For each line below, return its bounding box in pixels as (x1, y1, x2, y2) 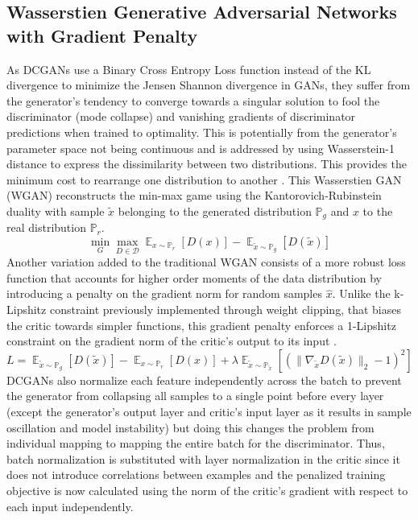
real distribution (6, 219, 86, 236)
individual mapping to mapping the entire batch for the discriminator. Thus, (6, 435, 385, 452)
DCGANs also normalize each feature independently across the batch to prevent (6, 371, 402, 388)
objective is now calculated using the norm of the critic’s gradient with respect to (6, 481, 408, 498)
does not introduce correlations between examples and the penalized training (6, 466, 386, 483)
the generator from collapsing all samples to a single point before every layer (6, 387, 384, 404)
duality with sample (6, 202, 105, 219)
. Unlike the (332, 285, 391, 302)
